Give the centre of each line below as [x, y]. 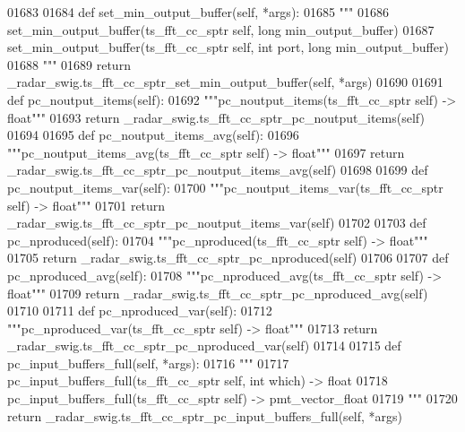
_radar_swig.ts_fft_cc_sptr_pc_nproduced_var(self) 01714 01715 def [204, 346]
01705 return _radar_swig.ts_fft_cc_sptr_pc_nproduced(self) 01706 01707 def [228, 258]
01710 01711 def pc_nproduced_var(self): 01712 [140, 311]
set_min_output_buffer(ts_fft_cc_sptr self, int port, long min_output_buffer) [228, 47]
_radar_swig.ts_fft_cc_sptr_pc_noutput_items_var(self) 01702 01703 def [217, 223]
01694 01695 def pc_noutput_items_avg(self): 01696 [153, 135]
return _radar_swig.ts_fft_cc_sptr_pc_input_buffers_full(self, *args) [205, 415]
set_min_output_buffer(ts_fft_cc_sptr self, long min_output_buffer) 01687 [221, 29]
